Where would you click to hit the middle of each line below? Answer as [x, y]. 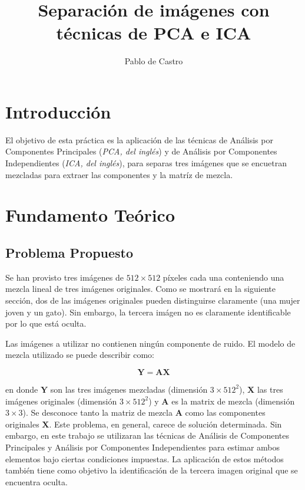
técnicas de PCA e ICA [154, 33]
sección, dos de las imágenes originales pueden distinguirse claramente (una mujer [153, 300]
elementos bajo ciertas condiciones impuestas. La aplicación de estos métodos [145, 458]
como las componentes [225, 412]
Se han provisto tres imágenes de [64, 277]
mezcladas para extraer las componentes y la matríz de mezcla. [119, 174]
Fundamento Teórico [90, 215]
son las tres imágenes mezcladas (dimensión [129, 389]
